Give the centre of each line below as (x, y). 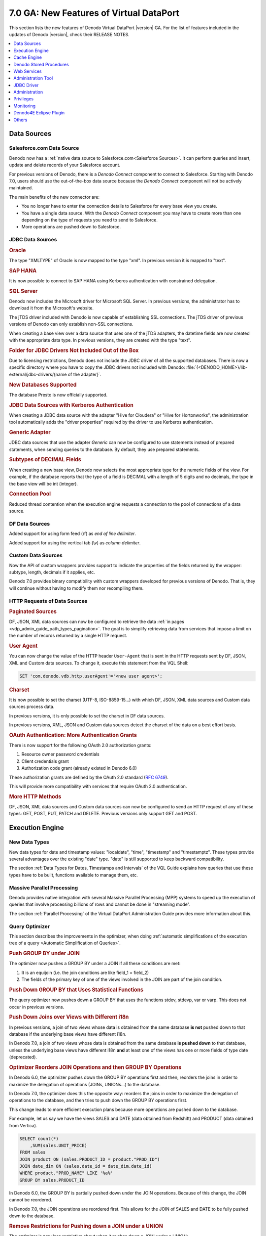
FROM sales (33, 1152)
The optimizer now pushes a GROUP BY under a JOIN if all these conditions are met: (95, 964)
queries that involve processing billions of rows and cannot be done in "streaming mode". (100, 904)
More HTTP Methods (35, 796)
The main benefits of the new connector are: (54, 197)
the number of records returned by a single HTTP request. (68, 636)
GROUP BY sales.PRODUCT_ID (52, 1180)
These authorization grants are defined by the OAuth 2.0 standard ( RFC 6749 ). (89, 777)
